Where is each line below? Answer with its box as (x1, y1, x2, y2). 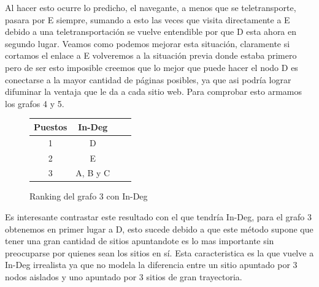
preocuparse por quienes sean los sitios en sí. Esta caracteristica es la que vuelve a (5, 246, 314, 259)
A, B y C (75, 166, 110, 179)
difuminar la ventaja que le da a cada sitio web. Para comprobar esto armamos (5, 85, 302, 98)
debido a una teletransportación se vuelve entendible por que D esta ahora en (5, 25, 297, 38)
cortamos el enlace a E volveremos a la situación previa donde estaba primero (5, 49, 297, 62)
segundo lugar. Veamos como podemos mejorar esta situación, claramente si (5, 37, 290, 50)
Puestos (34, 120, 67, 133)
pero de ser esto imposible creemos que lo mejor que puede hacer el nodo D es (5, 61, 298, 73)
